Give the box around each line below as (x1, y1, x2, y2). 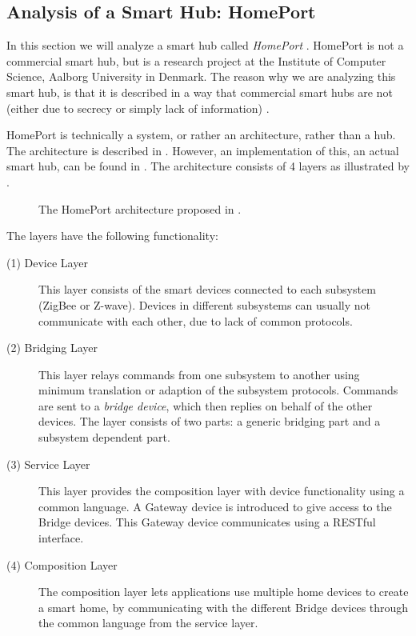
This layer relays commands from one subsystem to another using (38, 366, 360, 382)
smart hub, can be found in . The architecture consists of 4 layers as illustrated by (6, 158, 410, 174)
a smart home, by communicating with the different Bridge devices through (38, 598, 409, 615)
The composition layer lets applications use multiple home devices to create (38, 583, 409, 600)
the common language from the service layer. (38, 614, 258, 631)
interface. (38, 530, 84, 546)
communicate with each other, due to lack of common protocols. (38, 312, 353, 329)
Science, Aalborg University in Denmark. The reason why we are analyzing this (6, 68, 396, 85)
